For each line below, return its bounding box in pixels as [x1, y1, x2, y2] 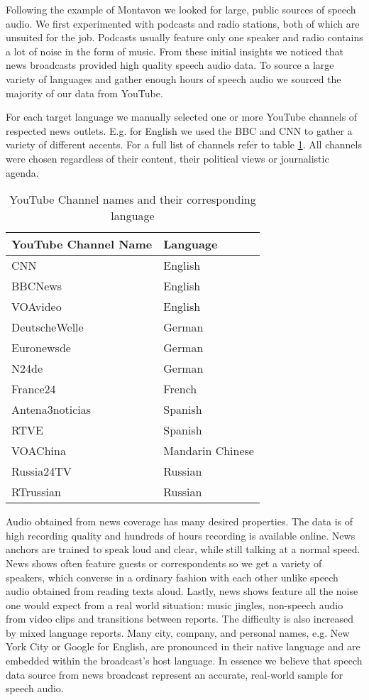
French [163, 381, 197, 398]
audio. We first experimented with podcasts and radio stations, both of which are [6, 16, 360, 31]
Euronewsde [11, 339, 71, 356]
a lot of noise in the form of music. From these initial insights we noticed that [6, 43, 343, 58]
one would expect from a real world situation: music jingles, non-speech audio [6, 597, 343, 612]
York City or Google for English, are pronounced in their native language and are [6, 639, 360, 654]
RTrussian [11, 483, 61, 501]
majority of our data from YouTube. [6, 85, 163, 100]
